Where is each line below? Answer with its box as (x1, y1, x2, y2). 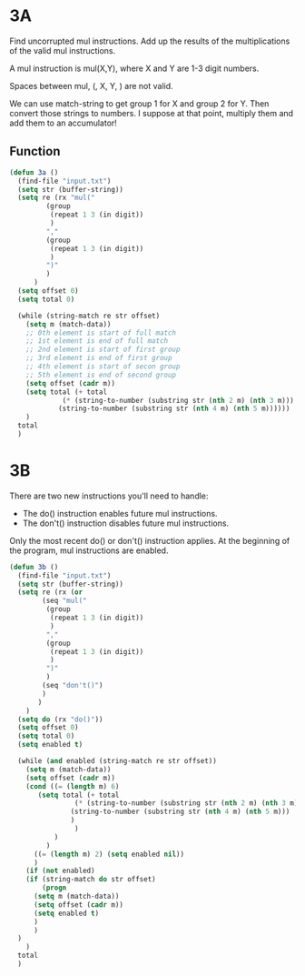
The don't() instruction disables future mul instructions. (22, 518, 230, 528)
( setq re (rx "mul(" (17, 193, 95, 203)
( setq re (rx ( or (17, 588, 84, 597)
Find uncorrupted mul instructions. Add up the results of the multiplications (9, 35, 290, 46)
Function (9, 144, 61, 159)
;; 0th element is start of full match (25, 328, 177, 337)
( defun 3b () (9, 562, 59, 571)
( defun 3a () (9, 167, 59, 177)
